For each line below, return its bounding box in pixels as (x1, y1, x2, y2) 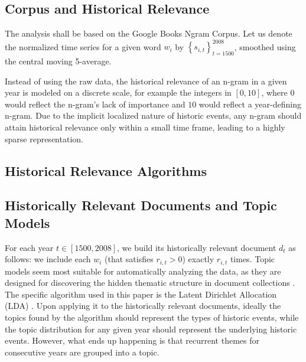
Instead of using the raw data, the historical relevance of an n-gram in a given (5, 74, 287, 87)
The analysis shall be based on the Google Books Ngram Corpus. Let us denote (5, 27, 292, 40)
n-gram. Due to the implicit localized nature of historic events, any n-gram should (5, 109, 302, 122)
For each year (5, 241, 54, 253)
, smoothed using (234, 40, 296, 53)
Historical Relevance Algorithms (5, 161, 207, 180)
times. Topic (230, 253, 275, 265)
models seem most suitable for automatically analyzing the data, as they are (5, 265, 281, 277)
